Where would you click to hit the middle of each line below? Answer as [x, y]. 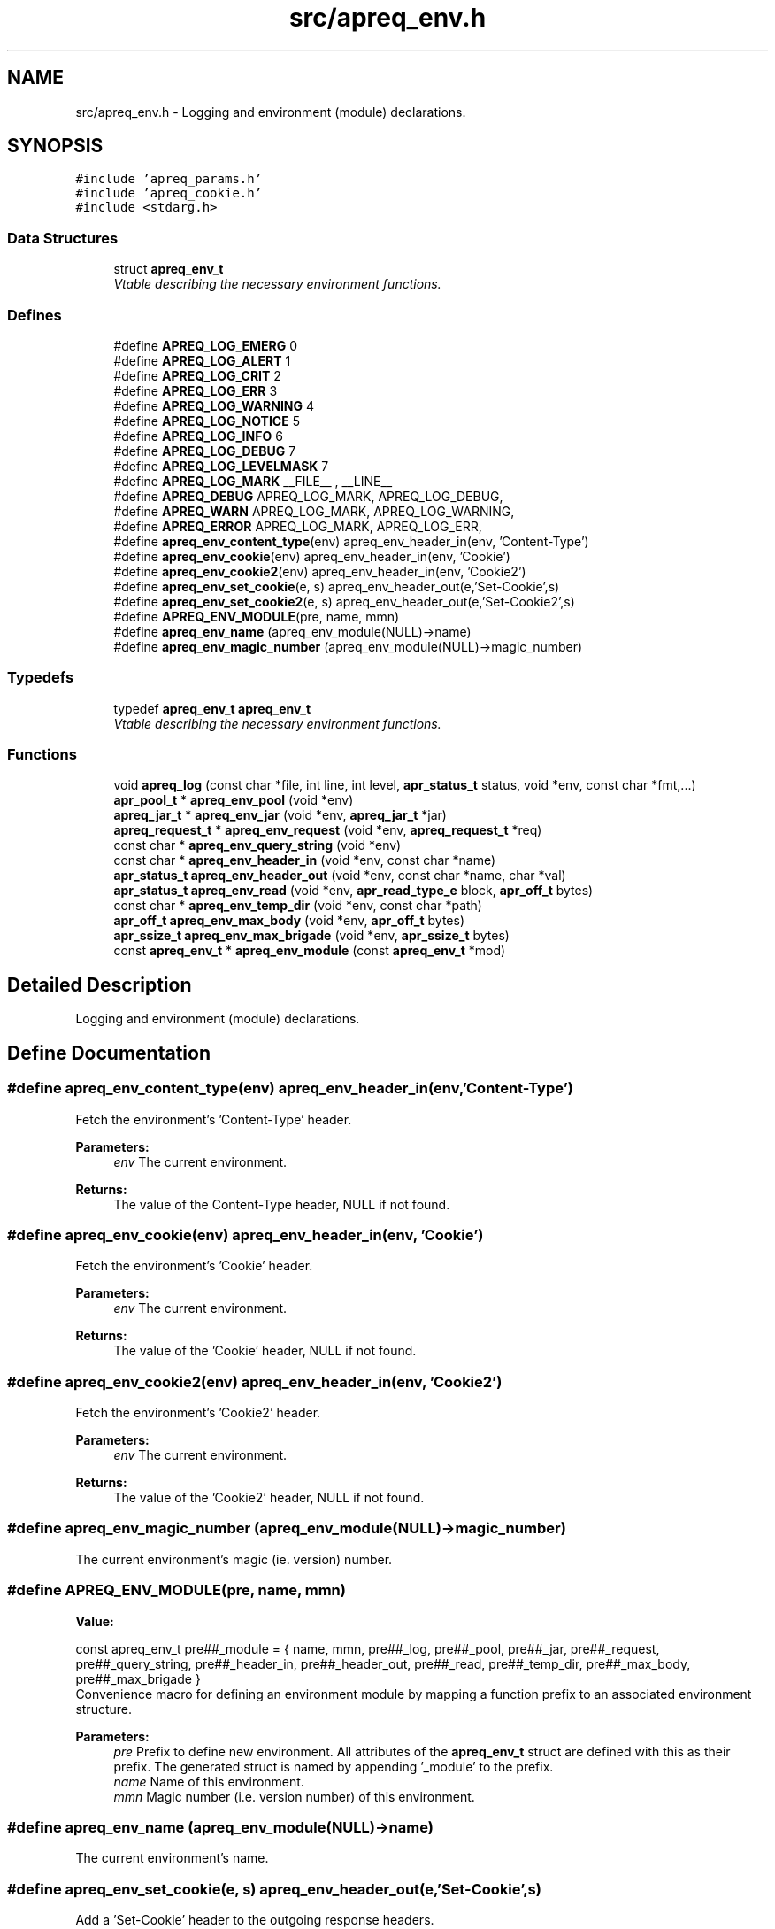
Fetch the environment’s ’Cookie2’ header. [198, 1412]
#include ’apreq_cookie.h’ [169, 193]
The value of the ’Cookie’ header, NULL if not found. [265, 1351]
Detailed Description [100, 984]
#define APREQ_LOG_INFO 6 [198, 436]
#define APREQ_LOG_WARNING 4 [214, 405]
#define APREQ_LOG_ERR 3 [196, 390]
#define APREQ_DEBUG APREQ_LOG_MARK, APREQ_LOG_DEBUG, [308, 496]
